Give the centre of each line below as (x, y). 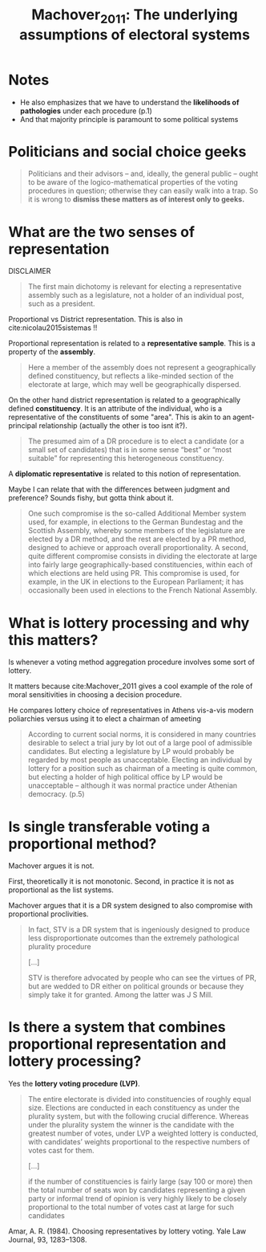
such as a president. (61, 304)
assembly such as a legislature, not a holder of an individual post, (136, 296)
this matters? (53, 640)
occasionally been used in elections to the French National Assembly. (143, 590)
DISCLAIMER (30, 271)
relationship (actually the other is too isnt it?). (113, 426)
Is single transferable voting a (109, 827)
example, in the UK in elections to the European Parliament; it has (136, 582)
